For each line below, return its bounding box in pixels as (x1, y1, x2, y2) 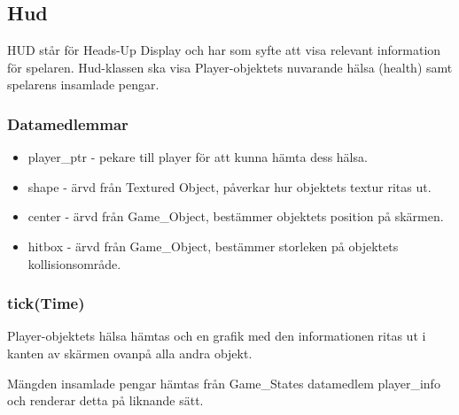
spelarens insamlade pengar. (7, 75, 159, 94)
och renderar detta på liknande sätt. (7, 391, 204, 410)
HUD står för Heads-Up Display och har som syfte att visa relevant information (7, 41, 441, 59)
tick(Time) (7, 292, 85, 314)
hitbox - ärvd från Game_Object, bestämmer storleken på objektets (27, 236, 399, 255)
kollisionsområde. (27, 254, 121, 273)
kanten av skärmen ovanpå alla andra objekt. (7, 343, 253, 362)
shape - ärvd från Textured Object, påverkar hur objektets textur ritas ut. (27, 177, 432, 196)
